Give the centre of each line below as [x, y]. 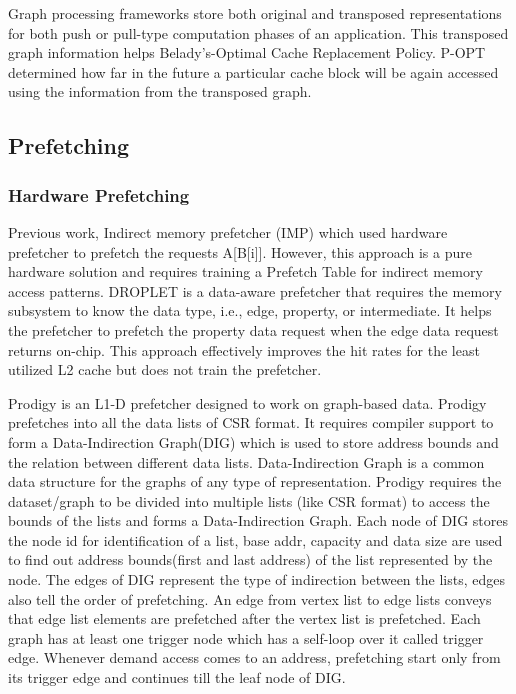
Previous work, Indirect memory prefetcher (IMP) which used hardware [228, 231]
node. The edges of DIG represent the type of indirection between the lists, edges [256, 579]
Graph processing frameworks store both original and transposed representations [255, 13]
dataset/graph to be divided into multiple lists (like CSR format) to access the [249, 500]
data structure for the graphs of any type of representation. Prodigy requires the [255, 481]
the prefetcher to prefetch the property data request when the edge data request [253, 329]
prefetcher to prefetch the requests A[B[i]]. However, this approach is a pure [240, 251]
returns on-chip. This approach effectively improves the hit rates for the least [244, 349]
